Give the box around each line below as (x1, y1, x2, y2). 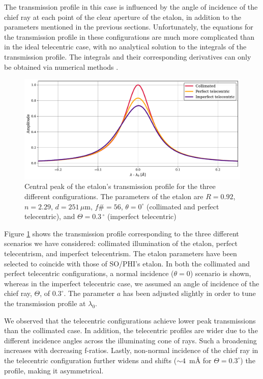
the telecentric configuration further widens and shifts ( (4, 355, 177, 365)
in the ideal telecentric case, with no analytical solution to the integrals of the (4, 41, 247, 52)
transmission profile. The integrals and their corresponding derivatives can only (4, 51, 251, 62)
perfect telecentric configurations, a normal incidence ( (4, 268, 174, 279)
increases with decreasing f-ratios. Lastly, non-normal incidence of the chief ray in (4, 345, 258, 356)
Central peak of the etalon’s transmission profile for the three (24, 181, 216, 192)
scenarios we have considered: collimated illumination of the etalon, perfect (4, 238, 238, 249)
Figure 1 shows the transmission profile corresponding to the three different (4, 228, 239, 238)
